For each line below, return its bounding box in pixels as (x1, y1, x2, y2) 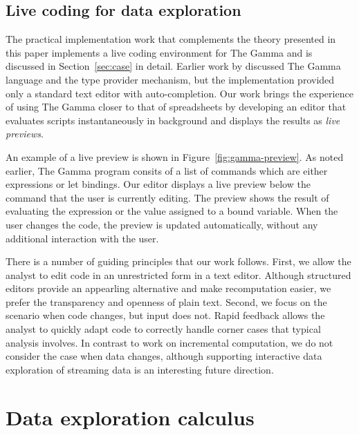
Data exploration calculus (6, 403, 255, 431)
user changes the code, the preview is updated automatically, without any (6, 217, 318, 231)
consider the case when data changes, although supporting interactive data (6, 349, 322, 363)
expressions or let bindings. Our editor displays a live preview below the (6, 177, 311, 191)
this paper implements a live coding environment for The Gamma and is (6, 45, 313, 59)
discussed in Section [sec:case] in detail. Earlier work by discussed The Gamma (6, 59, 341, 73)
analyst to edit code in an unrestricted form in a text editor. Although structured (6, 267, 351, 282)
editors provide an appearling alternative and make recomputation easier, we (6, 281, 331, 296)
